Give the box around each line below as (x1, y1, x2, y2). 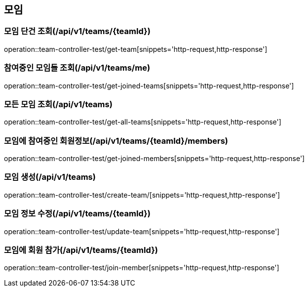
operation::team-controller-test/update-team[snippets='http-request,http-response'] (4, 227, 280, 236)
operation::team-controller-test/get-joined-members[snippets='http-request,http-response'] (4, 154, 305, 163)
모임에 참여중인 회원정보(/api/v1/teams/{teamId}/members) (4, 135, 229, 146)
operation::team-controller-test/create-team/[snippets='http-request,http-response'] (4, 190, 280, 199)
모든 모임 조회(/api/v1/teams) (4, 99, 113, 109)
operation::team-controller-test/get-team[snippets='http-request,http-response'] (4, 44, 268, 53)
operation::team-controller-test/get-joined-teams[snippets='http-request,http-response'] (4, 81, 294, 90)
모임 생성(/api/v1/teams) (4, 172, 96, 182)
